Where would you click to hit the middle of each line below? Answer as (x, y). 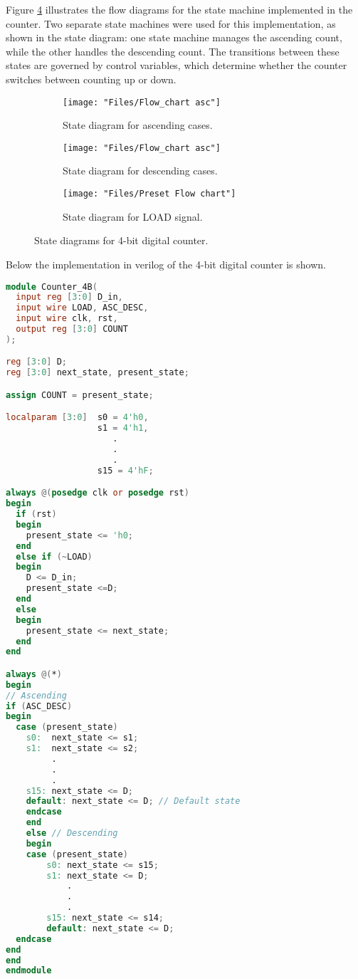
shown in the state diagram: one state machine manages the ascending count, (174, 37)
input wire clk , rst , (67, 319)
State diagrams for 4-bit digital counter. (121, 240)
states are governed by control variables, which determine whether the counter (177, 65)
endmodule (29, 971)
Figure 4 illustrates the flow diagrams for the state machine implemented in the (179, 9)
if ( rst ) (36, 514)
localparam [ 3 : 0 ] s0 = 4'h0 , (77, 418)
